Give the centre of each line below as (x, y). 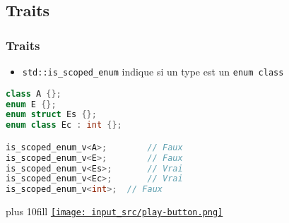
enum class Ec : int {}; (64, 125)
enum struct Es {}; (51, 115)
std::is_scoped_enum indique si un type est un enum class (153, 71)
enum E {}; (31, 104)
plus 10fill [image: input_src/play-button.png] (114, 211)
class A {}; (34, 94)
